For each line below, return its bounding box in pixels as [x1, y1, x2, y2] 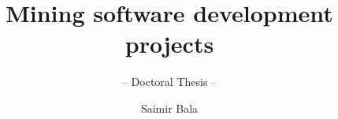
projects [124, 28, 214, 60]
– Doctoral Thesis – [121, 73, 217, 90]
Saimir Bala [140, 99, 199, 116]
